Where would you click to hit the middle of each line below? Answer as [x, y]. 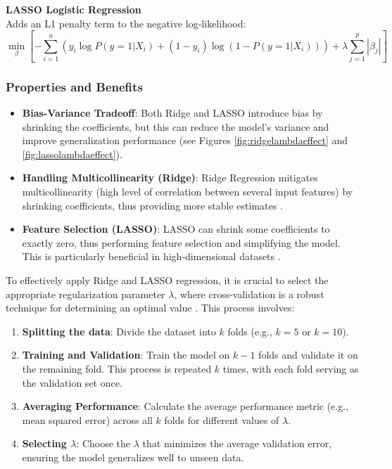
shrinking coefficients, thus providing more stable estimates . [152, 205]
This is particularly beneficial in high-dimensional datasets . [151, 256]
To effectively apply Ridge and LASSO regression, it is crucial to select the [167, 280]
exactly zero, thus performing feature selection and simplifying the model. [181, 242]
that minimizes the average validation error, [237, 443]
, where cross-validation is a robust [249, 294]
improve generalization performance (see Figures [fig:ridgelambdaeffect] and [185, 140]
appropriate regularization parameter [86, 294]
